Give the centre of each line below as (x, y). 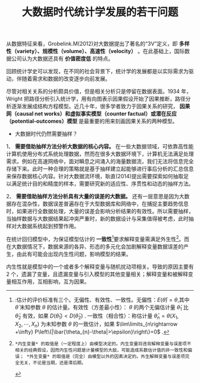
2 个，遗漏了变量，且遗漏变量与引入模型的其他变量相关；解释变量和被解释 (97, 274)
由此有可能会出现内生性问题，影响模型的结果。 (74, 254)
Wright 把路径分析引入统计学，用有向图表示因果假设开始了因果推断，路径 (96, 99)
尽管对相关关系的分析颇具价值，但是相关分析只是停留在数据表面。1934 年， (99, 91)
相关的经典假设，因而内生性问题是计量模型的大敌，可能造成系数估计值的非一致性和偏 (103, 350)
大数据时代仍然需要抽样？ (46, 134)
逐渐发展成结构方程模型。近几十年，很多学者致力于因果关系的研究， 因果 (101, 106)
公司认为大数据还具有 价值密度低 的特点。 (62, 59)
